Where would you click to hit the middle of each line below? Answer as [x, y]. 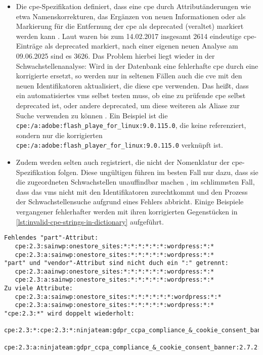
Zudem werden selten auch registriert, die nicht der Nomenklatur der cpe [129, 162]
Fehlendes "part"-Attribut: [51, 238]
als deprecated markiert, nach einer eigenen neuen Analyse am [141, 46]
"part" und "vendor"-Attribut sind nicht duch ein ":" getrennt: [116, 263]
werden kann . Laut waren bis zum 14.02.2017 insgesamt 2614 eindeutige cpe [135, 36]
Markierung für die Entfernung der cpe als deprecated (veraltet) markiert [130, 26]
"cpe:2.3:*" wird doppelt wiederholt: [69, 314]
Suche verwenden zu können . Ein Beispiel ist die [92, 115]
